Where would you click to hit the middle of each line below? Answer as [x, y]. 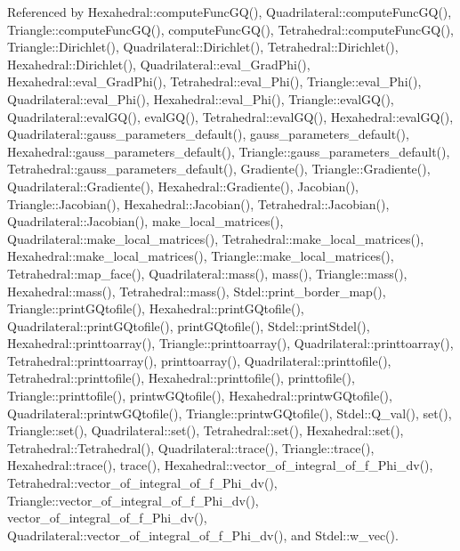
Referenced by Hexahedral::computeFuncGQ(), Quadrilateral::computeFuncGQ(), [230, 12]
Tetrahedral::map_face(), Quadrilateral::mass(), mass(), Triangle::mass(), [207, 273]
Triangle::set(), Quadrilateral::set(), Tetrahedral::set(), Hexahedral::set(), [206, 430]
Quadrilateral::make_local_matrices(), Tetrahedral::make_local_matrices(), [216, 238]
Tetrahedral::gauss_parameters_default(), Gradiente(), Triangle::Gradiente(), [219, 169]
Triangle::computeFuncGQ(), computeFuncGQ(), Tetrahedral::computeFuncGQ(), [230, 29]
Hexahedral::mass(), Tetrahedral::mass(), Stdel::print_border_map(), [197, 291]
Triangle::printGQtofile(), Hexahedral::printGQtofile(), [156, 308]
